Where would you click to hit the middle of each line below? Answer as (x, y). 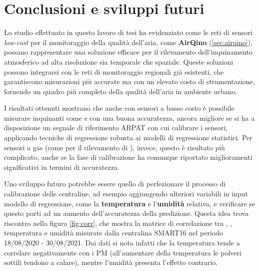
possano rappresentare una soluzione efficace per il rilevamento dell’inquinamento (128, 52)
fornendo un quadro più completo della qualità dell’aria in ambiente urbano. (121, 91)
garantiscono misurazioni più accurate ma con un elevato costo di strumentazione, (129, 81)
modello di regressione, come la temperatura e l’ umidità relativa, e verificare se (129, 203)
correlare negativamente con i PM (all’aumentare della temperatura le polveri (123, 252)
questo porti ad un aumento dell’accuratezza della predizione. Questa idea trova (126, 213)
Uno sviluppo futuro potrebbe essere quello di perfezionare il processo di (115, 184)
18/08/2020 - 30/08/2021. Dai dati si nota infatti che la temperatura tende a (122, 242)
